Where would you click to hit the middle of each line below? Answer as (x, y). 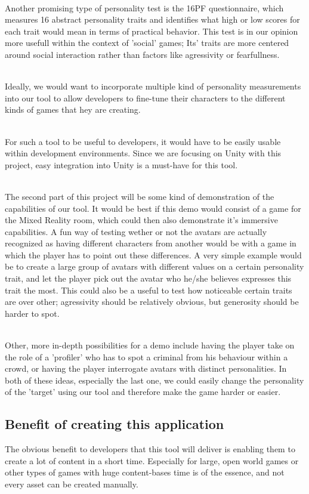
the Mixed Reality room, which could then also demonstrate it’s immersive (141, 220)
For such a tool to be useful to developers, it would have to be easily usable (143, 141)
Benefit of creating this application (115, 424)
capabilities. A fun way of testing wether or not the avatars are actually (136, 231)
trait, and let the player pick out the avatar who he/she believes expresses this (148, 278)
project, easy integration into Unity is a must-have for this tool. (121, 164)
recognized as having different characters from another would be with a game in (151, 243)
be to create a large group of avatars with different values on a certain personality (154, 266)
